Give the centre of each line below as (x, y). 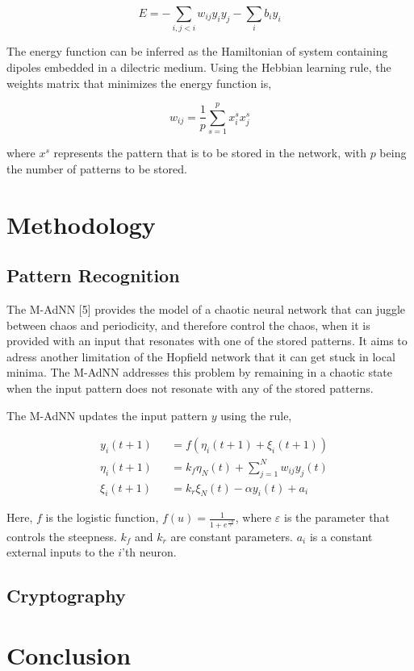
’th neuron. (149, 552)
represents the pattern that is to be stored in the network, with (210, 153)
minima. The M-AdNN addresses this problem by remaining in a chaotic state (200, 372)
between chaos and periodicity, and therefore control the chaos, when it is (188, 325)
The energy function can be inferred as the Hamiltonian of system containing (197, 51)
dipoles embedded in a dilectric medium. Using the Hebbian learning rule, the (199, 67)
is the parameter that (337, 517)
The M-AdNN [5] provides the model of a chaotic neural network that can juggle (206, 309)
